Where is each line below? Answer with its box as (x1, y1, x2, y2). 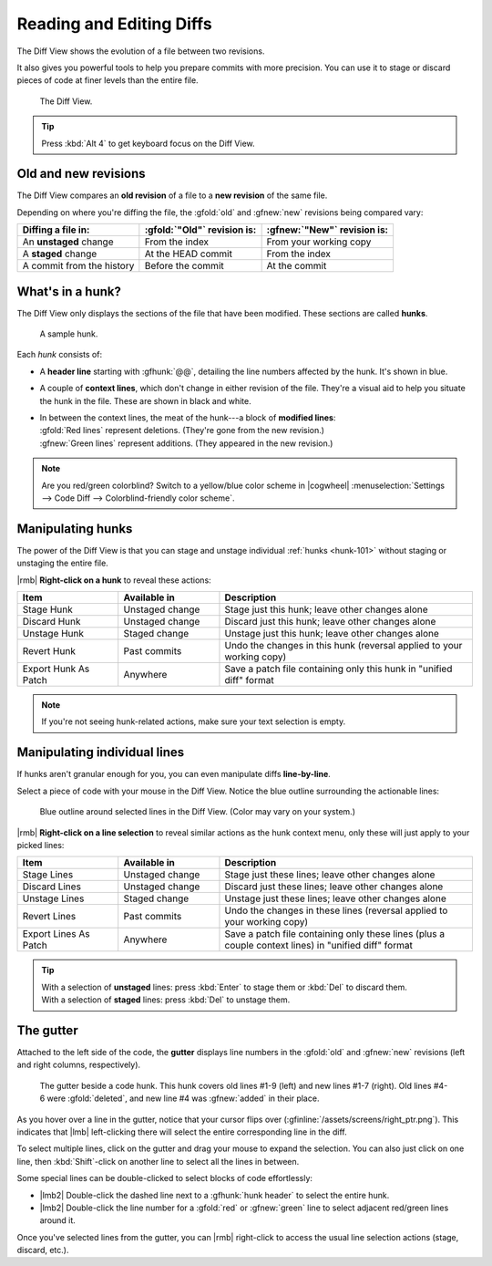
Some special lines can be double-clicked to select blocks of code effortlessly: (16, 1173, 313, 1184)
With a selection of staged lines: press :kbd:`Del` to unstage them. (41, 994, 291, 1005)
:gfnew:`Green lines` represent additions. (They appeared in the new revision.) (39, 438, 333, 449)
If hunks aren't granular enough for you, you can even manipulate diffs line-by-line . (16, 769, 332, 780)
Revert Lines (22, 910, 77, 923)
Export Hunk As (22, 662, 90, 675)
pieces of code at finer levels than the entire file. (16, 75, 200, 86)
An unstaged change (22, 235, 114, 248)
